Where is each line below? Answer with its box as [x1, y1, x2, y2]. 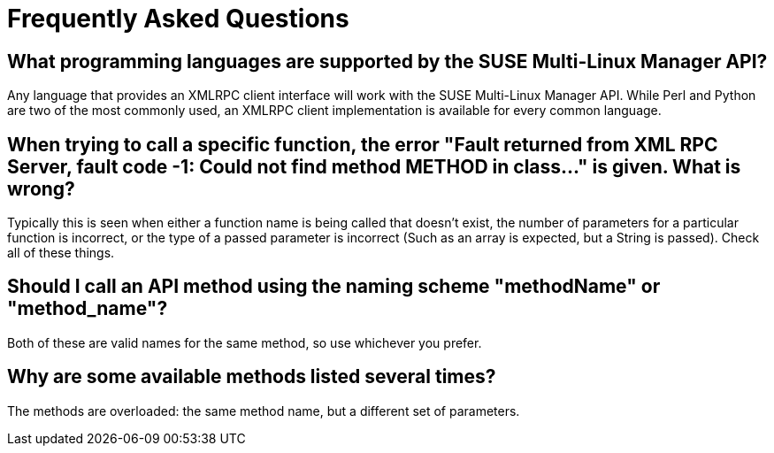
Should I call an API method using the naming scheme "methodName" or [7, 275, 661, 298]
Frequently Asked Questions [7, 4, 349, 34]
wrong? [7, 177, 75, 200]
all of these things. [7, 245, 115, 261]
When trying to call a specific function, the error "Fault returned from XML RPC [7, 133, 718, 156]
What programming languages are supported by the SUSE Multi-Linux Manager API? [7, 50, 768, 73]
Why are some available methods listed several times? [7, 365, 496, 388]
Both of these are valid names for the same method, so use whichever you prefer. [7, 334, 482, 350]
